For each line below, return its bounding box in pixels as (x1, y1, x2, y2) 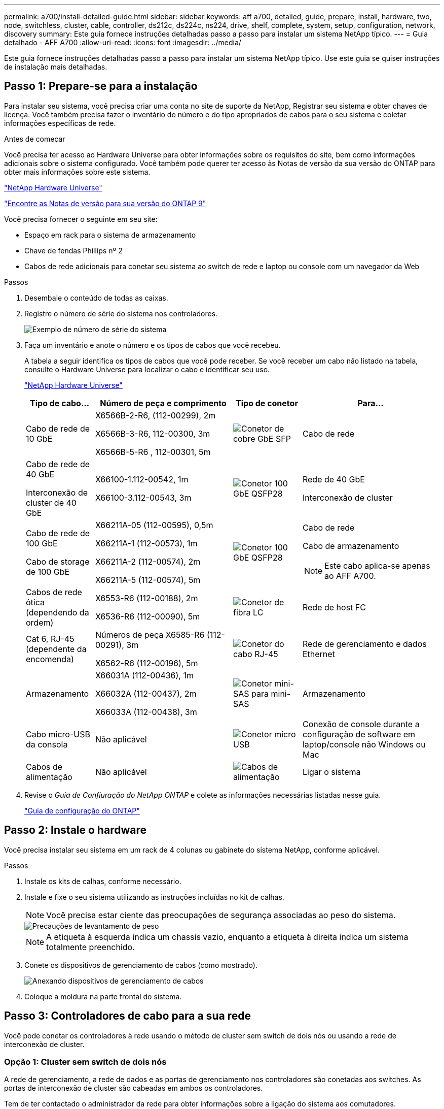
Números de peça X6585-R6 (95, 629, 205, 640)
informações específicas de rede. (4, 118, 116, 127)
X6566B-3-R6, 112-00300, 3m (95, 428, 210, 439)
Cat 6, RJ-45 (26, 633, 75, 644)
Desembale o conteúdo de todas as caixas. (24, 293, 168, 302)
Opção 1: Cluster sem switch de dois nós (4, 1056, 167, 1067)
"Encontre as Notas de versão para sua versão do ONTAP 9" (4, 199, 206, 208)
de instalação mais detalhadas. (4, 62, 107, 71)
